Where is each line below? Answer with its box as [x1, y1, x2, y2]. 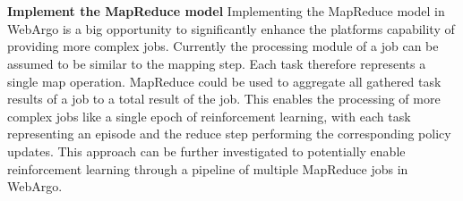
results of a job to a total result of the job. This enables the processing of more [7, 89, 441, 108]
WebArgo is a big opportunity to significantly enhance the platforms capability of [7, 19, 455, 38]
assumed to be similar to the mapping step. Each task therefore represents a [7, 54, 426, 72]
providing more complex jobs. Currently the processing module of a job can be [7, 37, 439, 55]
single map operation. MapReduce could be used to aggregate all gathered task [7, 71, 442, 90]
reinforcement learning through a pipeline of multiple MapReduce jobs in [7, 159, 408, 178]
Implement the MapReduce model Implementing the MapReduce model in [7, 2, 445, 21]
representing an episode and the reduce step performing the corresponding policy [7, 124, 451, 143]
